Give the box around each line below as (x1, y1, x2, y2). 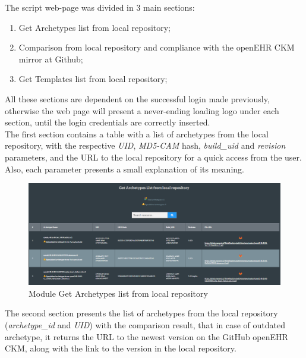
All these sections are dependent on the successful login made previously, (5, 92, 270, 105)
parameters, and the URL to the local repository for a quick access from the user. (5, 150, 302, 163)
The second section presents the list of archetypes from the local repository (5, 307, 278, 319)
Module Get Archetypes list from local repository (29, 287, 208, 299)
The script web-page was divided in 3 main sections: (5, 1, 195, 13)
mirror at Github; (18, 52, 83, 65)
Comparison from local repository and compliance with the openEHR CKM (18, 41, 295, 54)
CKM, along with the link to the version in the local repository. (5, 342, 236, 354)
